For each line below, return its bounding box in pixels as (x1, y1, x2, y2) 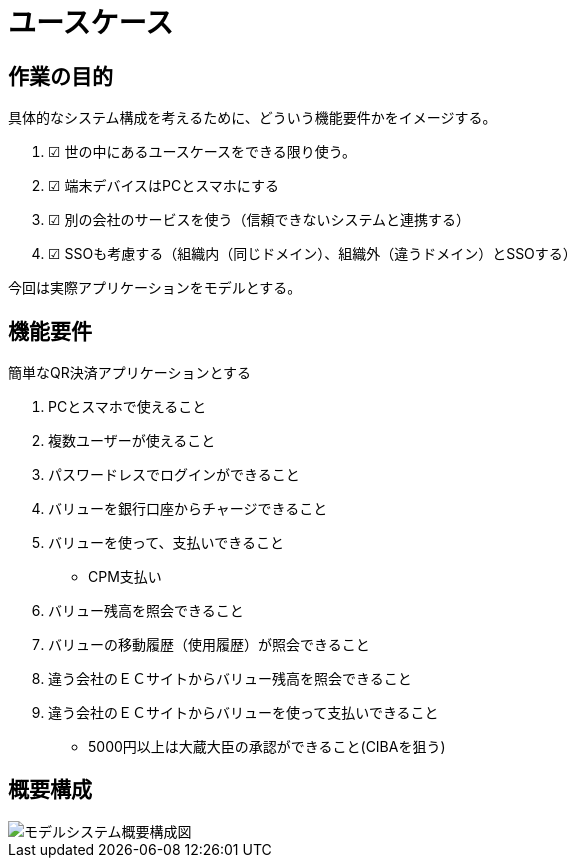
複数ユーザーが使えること (48, 432, 216, 450)
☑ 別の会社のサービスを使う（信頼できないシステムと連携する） (48, 211, 471, 229)
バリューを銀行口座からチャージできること (48, 500, 328, 518)
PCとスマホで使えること (48, 398, 207, 416)
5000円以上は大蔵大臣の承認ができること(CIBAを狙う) (88, 738, 446, 756)
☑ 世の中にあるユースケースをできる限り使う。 (48, 143, 356, 161)
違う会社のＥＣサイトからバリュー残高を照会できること (48, 670, 412, 688)
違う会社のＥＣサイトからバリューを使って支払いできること (48, 704, 439, 722)
